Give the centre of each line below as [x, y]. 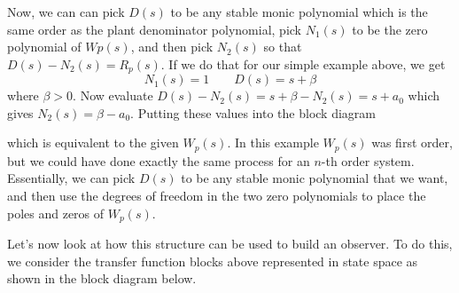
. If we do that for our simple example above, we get [303, 63]
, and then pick [172, 47]
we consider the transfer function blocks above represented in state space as [213, 261]
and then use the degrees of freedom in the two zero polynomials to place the [217, 196]
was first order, [412, 143]
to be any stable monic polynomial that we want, [315, 178]
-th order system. [368, 160]
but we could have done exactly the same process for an [159, 160]
